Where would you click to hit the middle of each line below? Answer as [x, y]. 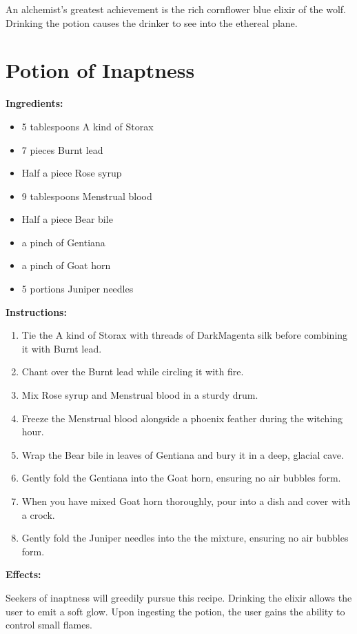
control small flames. [49, 625]
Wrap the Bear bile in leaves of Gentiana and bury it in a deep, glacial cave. [183, 454]
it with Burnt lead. [62, 348]
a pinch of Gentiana [63, 242]
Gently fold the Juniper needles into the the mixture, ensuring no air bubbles [185, 538]
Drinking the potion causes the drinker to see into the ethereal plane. [152, 22]
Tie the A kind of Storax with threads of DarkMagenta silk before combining [185, 335]
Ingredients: [34, 103]
